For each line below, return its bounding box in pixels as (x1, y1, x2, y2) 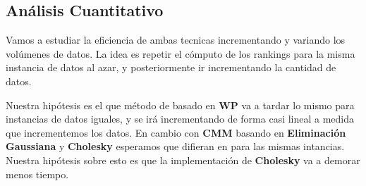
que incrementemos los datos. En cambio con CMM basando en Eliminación (6, 125, 346, 139)
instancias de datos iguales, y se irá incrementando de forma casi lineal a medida (6, 111, 355, 126)
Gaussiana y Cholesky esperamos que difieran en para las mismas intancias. (6, 139, 345, 154)
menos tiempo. (6, 166, 69, 181)
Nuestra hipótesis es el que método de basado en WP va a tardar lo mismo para (6, 97, 355, 112)
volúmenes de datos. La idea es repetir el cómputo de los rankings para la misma (6, 46, 355, 61)
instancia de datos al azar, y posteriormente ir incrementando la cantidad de (6, 60, 336, 75)
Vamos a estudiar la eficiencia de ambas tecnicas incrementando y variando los (6, 32, 346, 47)
